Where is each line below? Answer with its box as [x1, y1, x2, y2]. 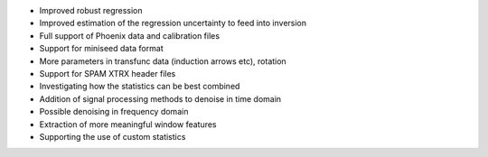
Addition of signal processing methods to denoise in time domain [39, 93, 282, 104]
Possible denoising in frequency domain [39, 106, 189, 117]
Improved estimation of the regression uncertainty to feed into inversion [39, 18, 307, 29]
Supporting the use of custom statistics [39, 131, 186, 142]
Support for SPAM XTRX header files [39, 68, 176, 78]
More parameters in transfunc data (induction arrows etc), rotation [39, 55, 286, 67]
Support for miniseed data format [39, 43, 164, 54]
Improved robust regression [39, 5, 144, 15]
